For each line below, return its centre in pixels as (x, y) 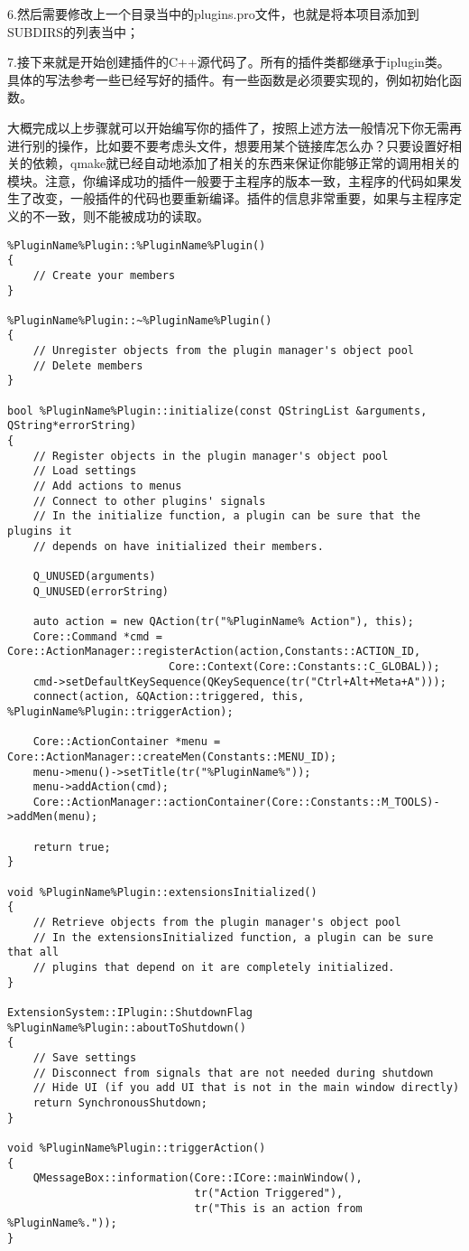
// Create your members (104, 275)
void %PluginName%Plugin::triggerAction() (137, 1148)
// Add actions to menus (107, 486)
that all (33, 952)
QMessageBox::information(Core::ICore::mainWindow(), (198, 1178)
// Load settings (85, 471)
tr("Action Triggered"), (269, 1193)
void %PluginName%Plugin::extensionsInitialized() (162, 892)
